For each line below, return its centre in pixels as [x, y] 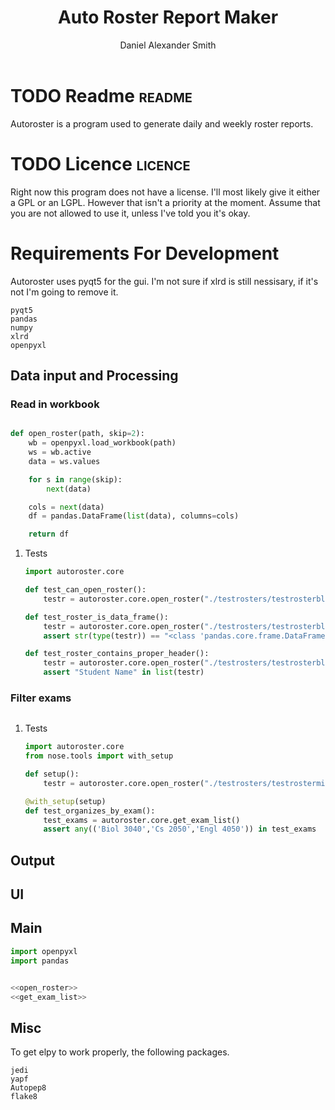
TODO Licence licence [100, 163]
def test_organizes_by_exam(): [90, 811]
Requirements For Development [145, 253]
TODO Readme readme [101, 95]
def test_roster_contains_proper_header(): [117, 654]
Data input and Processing [94, 375]
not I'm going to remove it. [64, 292]
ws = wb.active [60, 452]
